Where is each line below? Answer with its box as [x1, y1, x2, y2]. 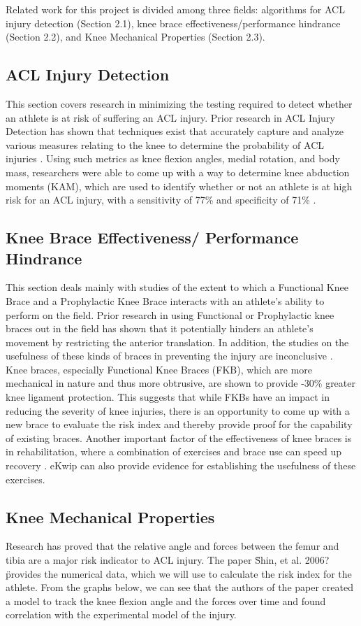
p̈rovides [6, 566, 41, 581]
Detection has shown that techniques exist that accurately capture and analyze [6, 124, 344, 138]
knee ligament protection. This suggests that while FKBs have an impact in [6, 390, 330, 404]
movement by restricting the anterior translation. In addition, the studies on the [6, 334, 349, 349]
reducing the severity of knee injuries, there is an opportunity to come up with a [6, 403, 350, 418]
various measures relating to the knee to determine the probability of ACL [6, 137, 324, 152]
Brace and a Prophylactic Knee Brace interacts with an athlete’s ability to [6, 293, 325, 308]
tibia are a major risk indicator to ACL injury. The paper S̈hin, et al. [6, 553, 302, 567]
